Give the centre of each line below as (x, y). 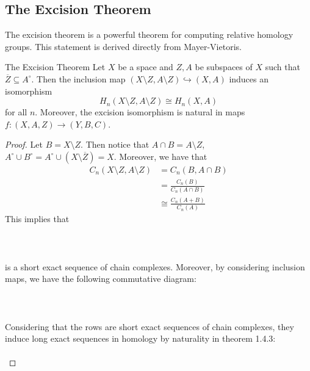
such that (283, 67)
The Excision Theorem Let (55, 67)
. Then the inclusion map (78, 78)
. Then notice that (115, 144)
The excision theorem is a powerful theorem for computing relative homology (149, 34)
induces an (249, 78)
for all (16, 112)
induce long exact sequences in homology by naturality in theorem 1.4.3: (140, 338)
